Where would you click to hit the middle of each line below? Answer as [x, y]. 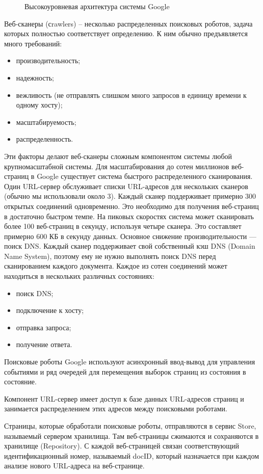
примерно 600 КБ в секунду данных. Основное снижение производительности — [130, 236]
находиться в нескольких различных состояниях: [79, 276]
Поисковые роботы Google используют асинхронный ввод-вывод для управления [130, 362]
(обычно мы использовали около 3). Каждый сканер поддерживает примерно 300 [130, 196]
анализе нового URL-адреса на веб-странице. [74, 466]
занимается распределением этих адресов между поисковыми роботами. [116, 409]
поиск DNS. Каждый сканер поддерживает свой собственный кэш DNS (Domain [130, 246]
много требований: [33, 43]
